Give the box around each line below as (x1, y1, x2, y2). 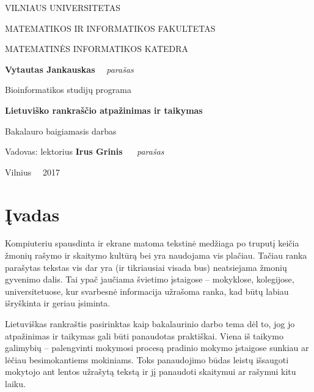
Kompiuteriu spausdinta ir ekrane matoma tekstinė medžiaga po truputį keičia (5, 237, 299, 250)
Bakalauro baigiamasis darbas (5, 124, 117, 137)
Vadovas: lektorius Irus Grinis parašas (5, 145, 164, 158)
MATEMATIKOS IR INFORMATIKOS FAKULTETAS (5, 21, 216, 34)
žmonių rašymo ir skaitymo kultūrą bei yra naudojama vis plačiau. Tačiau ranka (5, 249, 307, 262)
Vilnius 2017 (5, 165, 60, 178)
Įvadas (5, 201, 60, 226)
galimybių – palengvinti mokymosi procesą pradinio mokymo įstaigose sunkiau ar (5, 341, 309, 354)
